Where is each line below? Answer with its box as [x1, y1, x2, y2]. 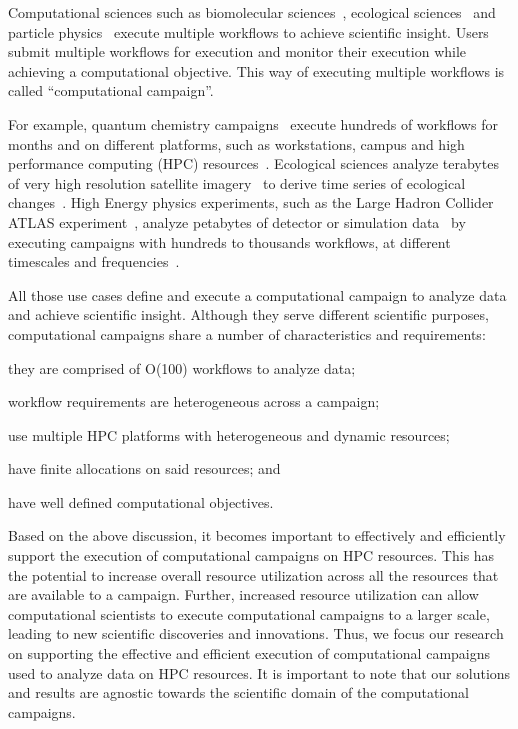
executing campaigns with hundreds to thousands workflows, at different [8, 231, 451, 252]
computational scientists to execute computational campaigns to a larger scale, [8, 603, 490, 624]
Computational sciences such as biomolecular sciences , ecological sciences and [8, 2, 496, 22]
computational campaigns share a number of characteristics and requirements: [8, 323, 486, 344]
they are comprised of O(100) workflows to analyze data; [8, 357, 356, 378]
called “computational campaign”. [8, 80, 214, 101]
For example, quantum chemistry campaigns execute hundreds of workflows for [8, 113, 498, 134]
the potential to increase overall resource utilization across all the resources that [8, 564, 499, 585]
